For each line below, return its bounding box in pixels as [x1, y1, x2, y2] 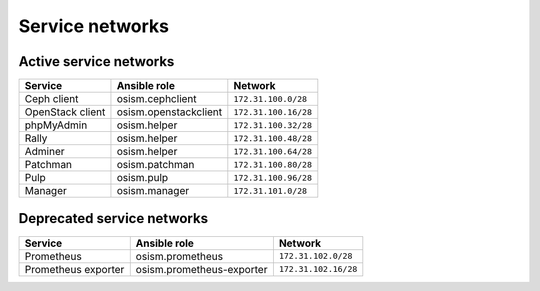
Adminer [24, 145, 65, 159]
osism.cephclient [116, 92, 197, 106]
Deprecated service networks [18, 210, 209, 227]
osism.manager [116, 184, 190, 198]
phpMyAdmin [24, 118, 88, 132]
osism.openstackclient [116, 105, 223, 119]
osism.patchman [116, 158, 195, 172]
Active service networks [18, 53, 175, 70]
